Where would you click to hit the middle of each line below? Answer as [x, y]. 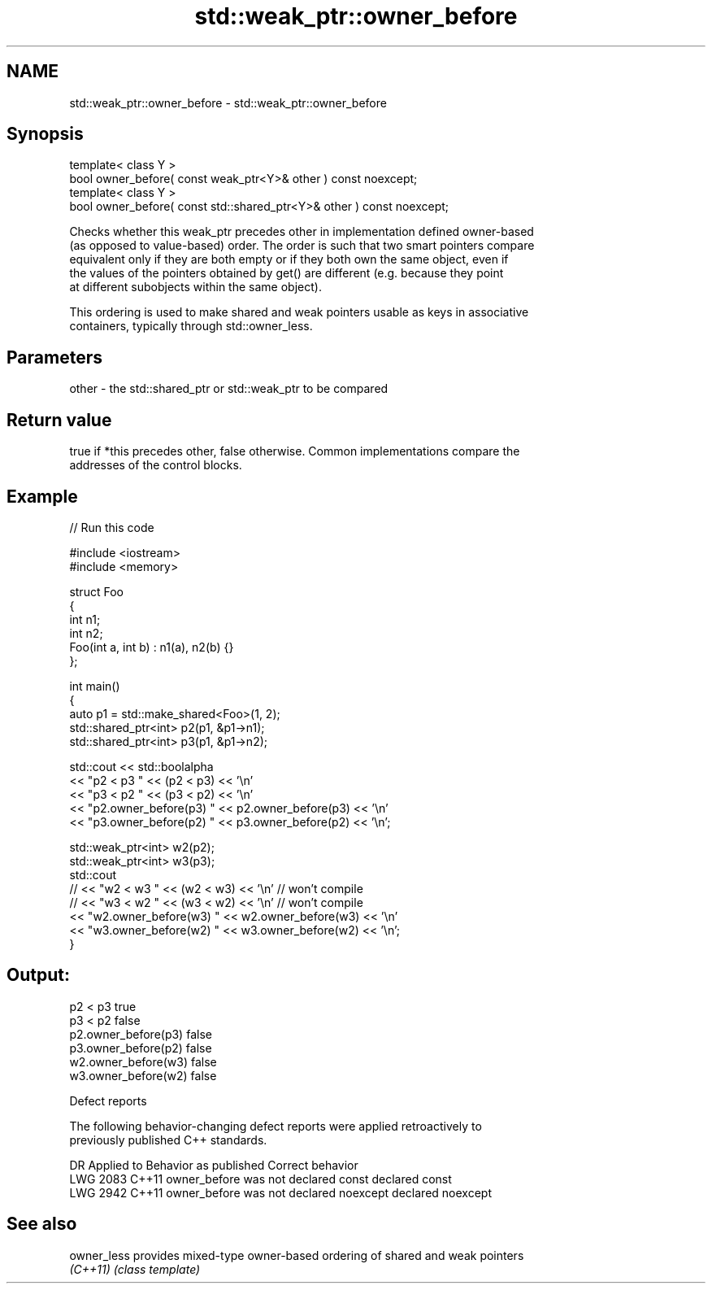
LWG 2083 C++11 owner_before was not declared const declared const [260, 1179]
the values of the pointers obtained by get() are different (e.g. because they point [287, 273]
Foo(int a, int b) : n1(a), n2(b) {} [152, 647]
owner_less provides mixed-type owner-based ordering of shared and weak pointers [297, 1255]
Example [42, 496]
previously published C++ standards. [168, 1140]
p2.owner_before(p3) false [141, 1034]
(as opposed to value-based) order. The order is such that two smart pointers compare [302, 246]
